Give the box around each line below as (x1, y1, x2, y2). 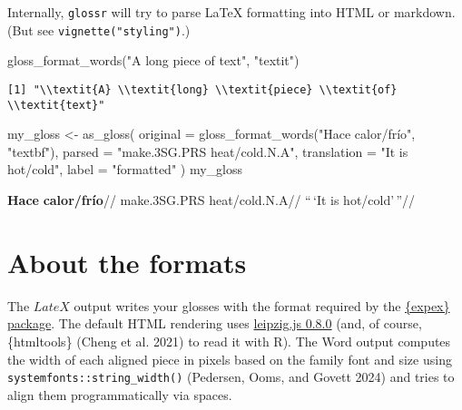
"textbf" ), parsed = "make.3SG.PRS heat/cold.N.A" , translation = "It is (7, 142, 408, 161)
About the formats (7, 243, 247, 280)
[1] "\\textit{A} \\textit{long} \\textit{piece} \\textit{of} (7, 83, 398, 96)
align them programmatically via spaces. (7, 385, 232, 404)
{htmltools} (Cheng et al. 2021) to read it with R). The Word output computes (7, 331, 451, 350)
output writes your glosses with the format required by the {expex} (74, 296, 450, 315)
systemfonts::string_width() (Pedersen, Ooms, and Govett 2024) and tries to (7, 367, 455, 386)
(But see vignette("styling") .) (7, 20, 191, 39)
